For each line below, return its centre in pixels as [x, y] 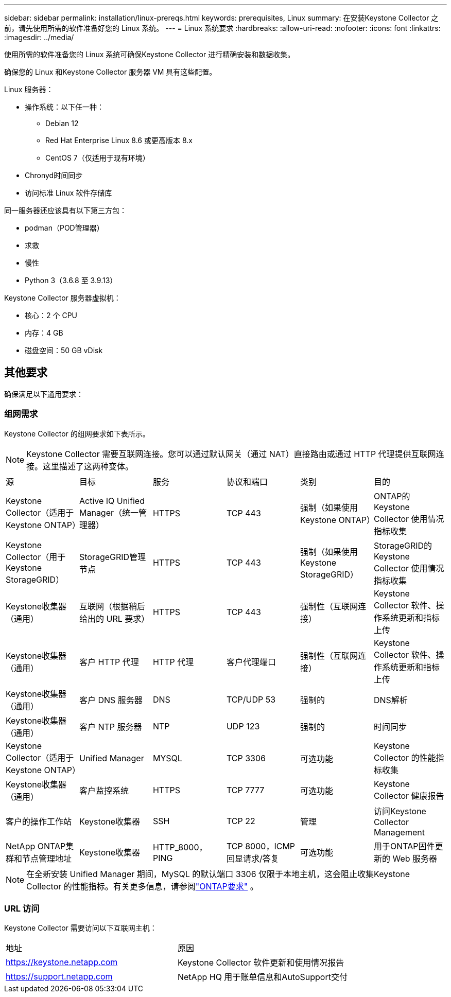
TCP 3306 [246, 758]
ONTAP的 [392, 496]
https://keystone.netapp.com [62, 962]
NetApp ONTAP [36, 846]
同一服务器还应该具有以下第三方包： [65, 210]
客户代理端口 [251, 662]
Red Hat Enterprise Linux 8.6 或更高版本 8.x [119, 140]
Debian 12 [62, 123]
